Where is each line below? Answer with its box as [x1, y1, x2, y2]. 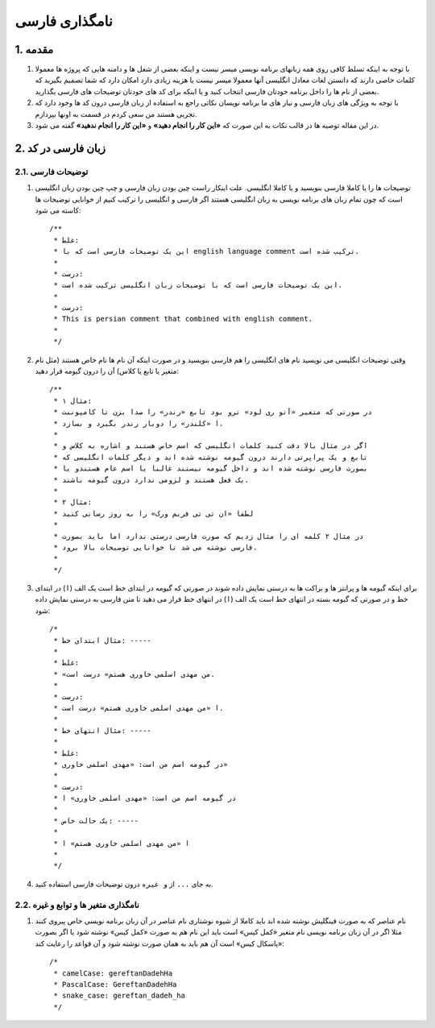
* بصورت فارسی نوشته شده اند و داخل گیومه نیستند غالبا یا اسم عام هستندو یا [53, 464, 368, 473]
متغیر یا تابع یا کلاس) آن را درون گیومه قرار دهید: [35, 367, 180, 376]
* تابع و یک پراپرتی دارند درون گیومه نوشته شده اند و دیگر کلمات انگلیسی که [53, 452, 368, 462]
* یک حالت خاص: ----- [53, 816, 139, 825]
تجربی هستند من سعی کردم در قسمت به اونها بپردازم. [35, 109, 197, 118]
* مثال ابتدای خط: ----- [53, 636, 152, 645]
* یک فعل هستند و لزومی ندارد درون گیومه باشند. [53, 475, 250, 484]
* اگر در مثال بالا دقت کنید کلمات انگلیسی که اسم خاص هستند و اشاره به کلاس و [53, 441, 368, 450]
